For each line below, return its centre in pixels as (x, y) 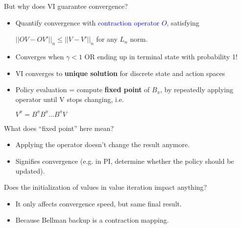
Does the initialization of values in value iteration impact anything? (106, 187)
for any (107, 39)
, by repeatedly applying (197, 89)
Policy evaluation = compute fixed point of (83, 89)
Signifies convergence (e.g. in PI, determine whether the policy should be (125, 161)
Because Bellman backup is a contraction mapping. (92, 220)
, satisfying (183, 22)
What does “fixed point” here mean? (59, 128)
